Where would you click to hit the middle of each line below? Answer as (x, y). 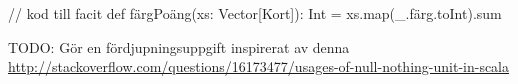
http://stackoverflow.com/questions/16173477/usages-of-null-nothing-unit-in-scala (259, 66)
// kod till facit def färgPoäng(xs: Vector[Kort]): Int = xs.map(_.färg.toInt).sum (255, 13)
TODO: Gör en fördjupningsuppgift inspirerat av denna (179, 46)
